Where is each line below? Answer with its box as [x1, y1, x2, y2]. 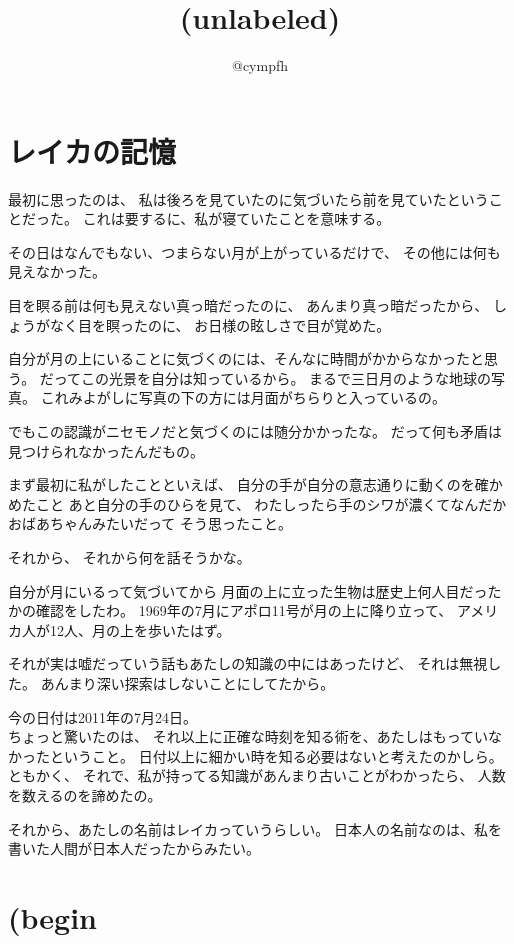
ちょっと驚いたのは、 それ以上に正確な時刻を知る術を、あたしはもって [8, 726, 474, 747]
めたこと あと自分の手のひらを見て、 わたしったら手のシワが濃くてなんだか [8, 493, 507, 514]
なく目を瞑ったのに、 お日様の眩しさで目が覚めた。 [49, 314, 391, 335]
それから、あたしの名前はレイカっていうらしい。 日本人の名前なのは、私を [8, 818, 502, 839]
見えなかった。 [8, 261, 106, 282]
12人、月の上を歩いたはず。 [49, 619, 231, 640]
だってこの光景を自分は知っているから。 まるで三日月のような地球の [39, 367, 492, 388]
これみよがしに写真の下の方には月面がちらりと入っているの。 [40, 387, 446, 408]
